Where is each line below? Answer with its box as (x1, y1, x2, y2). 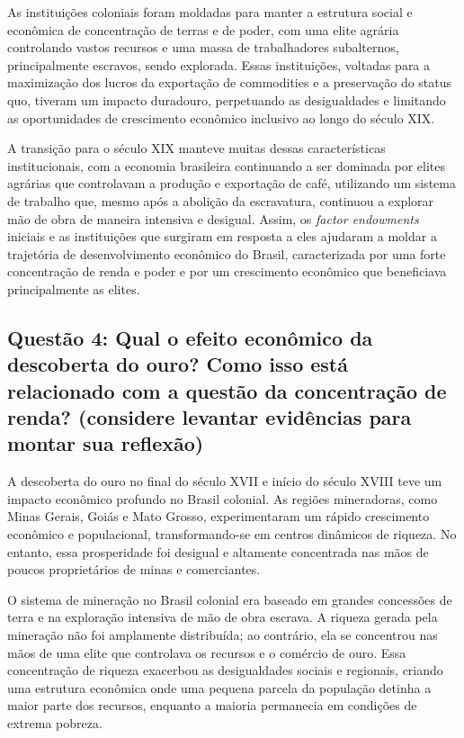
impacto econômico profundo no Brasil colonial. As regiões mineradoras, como (7, 489, 438, 508)
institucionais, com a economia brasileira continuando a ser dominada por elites (7, 156, 446, 175)
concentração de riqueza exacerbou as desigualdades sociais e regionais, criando (7, 661, 443, 679)
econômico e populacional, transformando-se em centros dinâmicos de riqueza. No (7, 525, 457, 544)
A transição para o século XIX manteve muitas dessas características (7, 139, 386, 157)
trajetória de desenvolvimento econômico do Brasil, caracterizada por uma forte (7, 244, 446, 263)
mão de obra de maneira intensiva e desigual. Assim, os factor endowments (7, 209, 419, 228)
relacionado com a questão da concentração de (7, 376, 447, 404)
